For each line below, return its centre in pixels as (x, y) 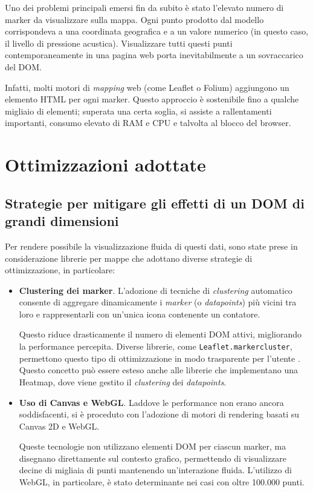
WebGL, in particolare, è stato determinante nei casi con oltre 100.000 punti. (162, 482)
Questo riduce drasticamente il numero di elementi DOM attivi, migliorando (160, 334)
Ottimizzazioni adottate (105, 165)
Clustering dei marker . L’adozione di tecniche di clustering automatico (156, 290)
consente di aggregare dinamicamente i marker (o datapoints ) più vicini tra (158, 302)
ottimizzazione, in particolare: (60, 270)
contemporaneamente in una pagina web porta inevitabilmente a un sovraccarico (154, 55)
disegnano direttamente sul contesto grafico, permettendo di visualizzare (153, 458)
